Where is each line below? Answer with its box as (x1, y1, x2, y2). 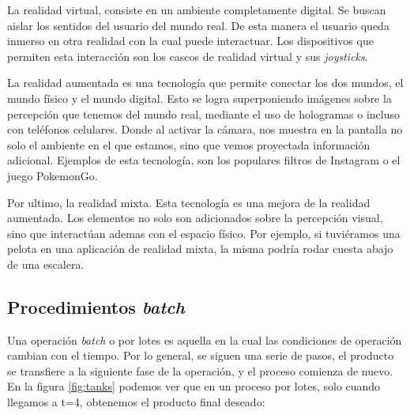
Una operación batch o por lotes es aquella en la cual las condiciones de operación (7, 331, 402, 348)
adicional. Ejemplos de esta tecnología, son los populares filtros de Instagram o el (7, 152, 401, 168)
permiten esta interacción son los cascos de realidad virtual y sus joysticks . (7, 47, 368, 64)
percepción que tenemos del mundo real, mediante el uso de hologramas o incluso (7, 105, 400, 122)
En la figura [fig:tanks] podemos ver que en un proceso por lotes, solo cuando (7, 378, 381, 394)
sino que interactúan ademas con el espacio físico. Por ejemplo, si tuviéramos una (7, 224, 401, 241)
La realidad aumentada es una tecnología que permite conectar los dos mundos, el (7, 74, 404, 91)
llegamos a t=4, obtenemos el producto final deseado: (7, 394, 265, 410)
